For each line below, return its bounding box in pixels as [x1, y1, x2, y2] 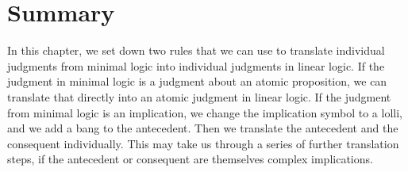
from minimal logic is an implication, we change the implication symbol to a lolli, [7, 104, 402, 120]
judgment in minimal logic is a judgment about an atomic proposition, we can [7, 73, 387, 90]
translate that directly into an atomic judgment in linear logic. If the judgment [7, 88, 391, 105]
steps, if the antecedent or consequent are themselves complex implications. [7, 151, 373, 167]
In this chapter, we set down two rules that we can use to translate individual [7, 42, 385, 59]
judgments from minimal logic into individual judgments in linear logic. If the [7, 57, 385, 74]
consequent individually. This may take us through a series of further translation [7, 135, 399, 151]
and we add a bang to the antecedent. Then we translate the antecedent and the [7, 120, 398, 136]
